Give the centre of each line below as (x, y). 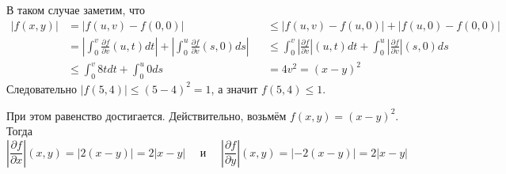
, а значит (234, 88)
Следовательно (42, 88)
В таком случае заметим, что (76, 9)
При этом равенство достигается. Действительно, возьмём (146, 115)
